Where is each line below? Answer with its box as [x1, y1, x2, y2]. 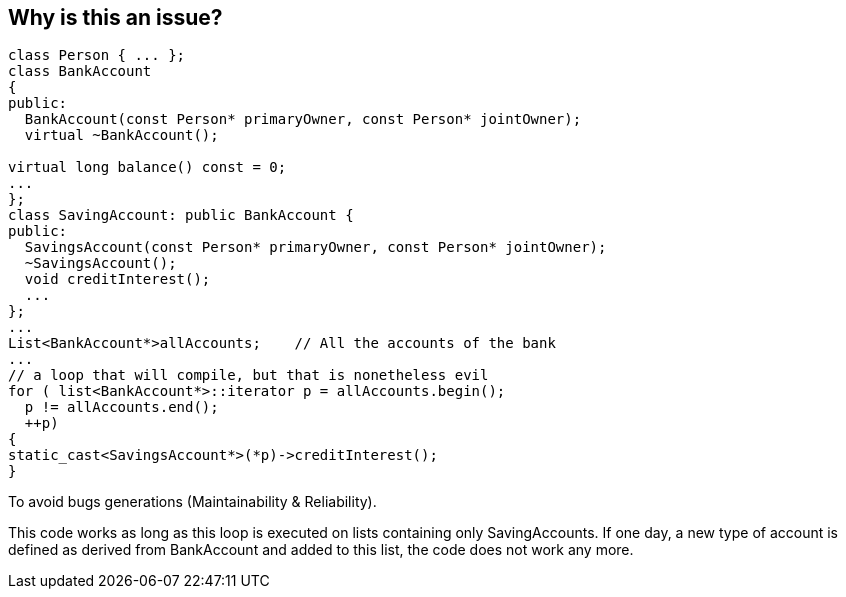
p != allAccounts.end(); [24, 399, 219, 416]
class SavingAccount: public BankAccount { [8, 207, 354, 224]
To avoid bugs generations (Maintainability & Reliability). [8, 493, 377, 511]
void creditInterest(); [24, 271, 211, 288]
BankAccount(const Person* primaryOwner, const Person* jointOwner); [24, 111, 582, 128]
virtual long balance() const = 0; [8, 159, 287, 176]
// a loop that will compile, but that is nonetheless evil [8, 367, 489, 384]
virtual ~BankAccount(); [24, 127, 219, 144]
